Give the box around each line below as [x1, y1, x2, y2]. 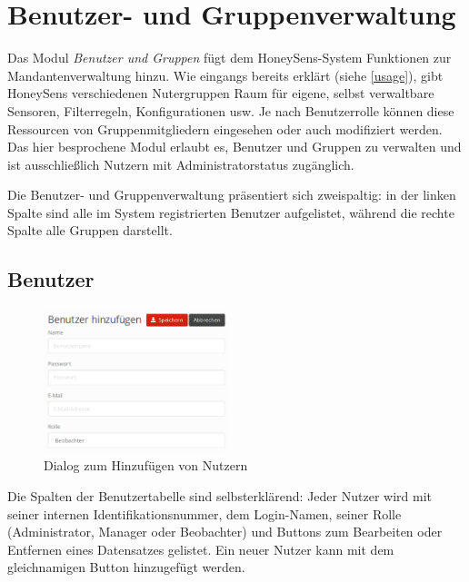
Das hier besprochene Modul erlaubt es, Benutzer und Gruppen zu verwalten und [7, 137, 462, 156]
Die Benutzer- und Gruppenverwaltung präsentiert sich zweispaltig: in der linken [7, 185, 456, 204]
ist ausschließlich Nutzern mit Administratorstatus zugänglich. [7, 154, 354, 173]
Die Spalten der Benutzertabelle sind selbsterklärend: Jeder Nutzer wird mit [7, 487, 432, 505]
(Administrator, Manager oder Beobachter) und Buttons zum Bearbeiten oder [7, 522, 443, 541]
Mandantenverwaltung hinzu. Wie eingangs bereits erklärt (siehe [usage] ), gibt [7, 65, 444, 84]
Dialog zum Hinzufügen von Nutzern [44, 456, 248, 475]
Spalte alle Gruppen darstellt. [7, 221, 173, 240]
